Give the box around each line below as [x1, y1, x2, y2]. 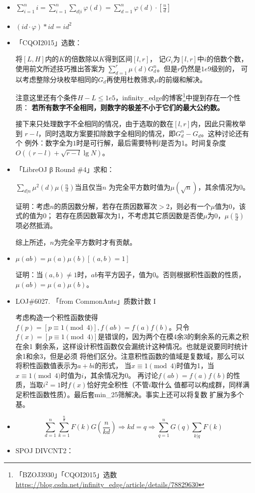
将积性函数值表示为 [15, 360, 77, 371]
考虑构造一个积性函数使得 [15, 312, 98, 322]
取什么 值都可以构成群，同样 [151, 379, 243, 390]
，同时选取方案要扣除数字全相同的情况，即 [38, 128, 176, 138]
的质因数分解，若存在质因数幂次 [54, 201, 157, 211]
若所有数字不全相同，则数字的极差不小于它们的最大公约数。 [31, 102, 224, 112]
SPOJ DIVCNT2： [15, 445, 74, 456]
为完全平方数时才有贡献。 [54, 236, 137, 247]
